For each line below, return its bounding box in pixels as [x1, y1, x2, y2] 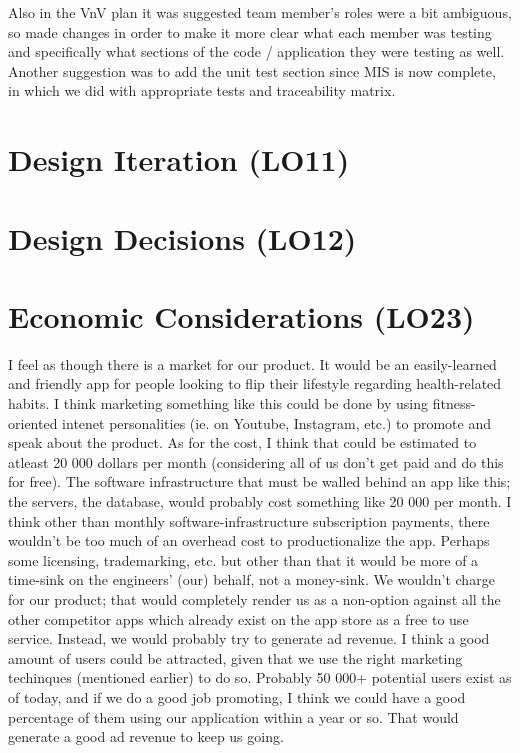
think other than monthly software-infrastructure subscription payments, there [8, 510, 490, 531]
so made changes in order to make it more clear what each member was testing [8, 21, 492, 42]
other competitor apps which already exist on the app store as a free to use [8, 608, 469, 629]
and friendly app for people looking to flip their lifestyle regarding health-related [8, 373, 502, 394]
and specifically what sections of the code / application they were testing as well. [8, 41, 505, 62]
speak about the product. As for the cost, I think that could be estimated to [8, 432, 477, 453]
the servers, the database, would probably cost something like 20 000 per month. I [8, 491, 512, 511]
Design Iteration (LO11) [8, 139, 350, 180]
